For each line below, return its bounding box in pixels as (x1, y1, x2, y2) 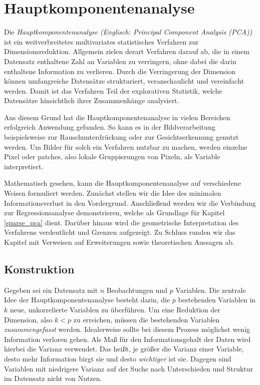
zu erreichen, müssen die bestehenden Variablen (73, 314, 220, 324)
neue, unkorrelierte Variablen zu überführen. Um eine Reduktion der (10, 304, 220, 314)
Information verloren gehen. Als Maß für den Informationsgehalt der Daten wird (4, 333, 251, 344)
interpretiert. (4, 161, 44, 171)
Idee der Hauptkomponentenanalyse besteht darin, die (4, 294, 170, 305)
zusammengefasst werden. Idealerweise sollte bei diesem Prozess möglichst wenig (4, 324, 250, 334)
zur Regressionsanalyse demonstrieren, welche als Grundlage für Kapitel (4, 207, 225, 218)
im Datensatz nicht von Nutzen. (4, 373, 102, 383)
